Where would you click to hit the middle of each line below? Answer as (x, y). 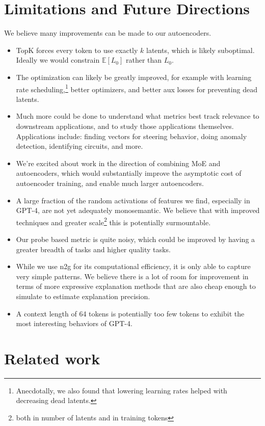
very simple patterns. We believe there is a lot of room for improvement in (132, 276)
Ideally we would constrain (58, 60)
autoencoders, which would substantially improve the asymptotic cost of (129, 173)
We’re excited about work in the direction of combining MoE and (118, 163)
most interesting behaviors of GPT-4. (74, 323)
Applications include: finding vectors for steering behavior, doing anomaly (131, 136)
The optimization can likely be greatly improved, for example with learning (134, 77)
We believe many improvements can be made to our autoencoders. (108, 33)
